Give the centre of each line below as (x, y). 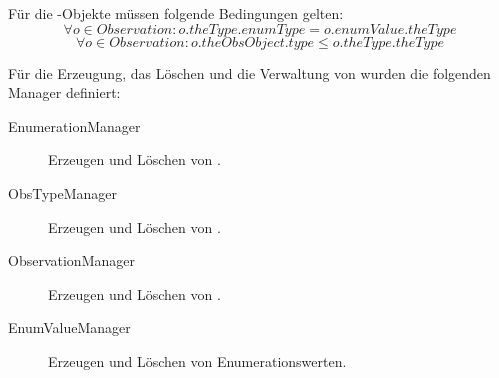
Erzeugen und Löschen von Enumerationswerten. (197, 360)
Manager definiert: (64, 92)
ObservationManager (71, 260)
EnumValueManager (69, 327)
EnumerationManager (74, 125)
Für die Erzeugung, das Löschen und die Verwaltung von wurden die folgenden (249, 72)
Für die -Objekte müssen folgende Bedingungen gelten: (176, 13)
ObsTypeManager (63, 192)
